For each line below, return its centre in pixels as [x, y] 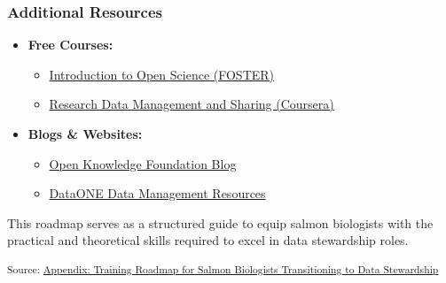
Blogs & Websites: [85, 134]
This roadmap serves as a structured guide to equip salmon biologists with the [220, 222]
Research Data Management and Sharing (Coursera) [192, 104]
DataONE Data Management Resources [157, 193]
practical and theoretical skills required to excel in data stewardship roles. [208, 240]
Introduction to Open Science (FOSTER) [162, 74]
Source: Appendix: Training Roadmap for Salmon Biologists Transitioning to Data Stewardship [223, 268]
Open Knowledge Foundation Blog [143, 163]
